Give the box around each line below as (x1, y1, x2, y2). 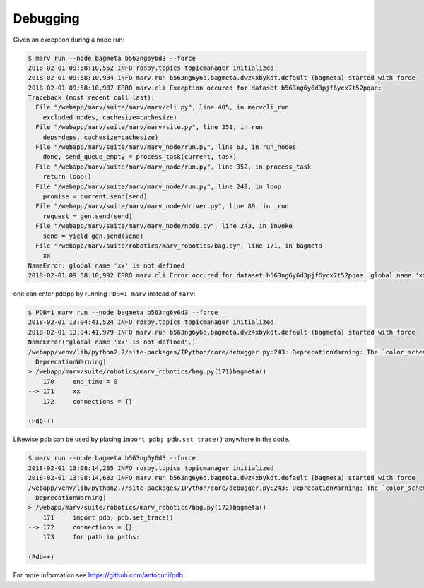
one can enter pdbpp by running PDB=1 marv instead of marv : (13, 289, 196, 298)
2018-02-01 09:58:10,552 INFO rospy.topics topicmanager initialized (28, 64, 274, 72)
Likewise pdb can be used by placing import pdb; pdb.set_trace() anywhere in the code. (13, 435, 290, 444)
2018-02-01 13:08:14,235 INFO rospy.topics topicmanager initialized (28, 464, 274, 472)
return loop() (42, 173, 92, 181)
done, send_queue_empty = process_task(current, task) (42, 152, 237, 161)
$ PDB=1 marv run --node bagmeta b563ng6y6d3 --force (28, 308, 218, 317)
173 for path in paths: (42, 533, 141, 541)
